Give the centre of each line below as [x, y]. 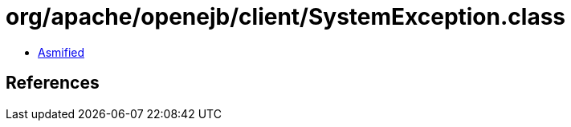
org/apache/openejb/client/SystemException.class [286, 17]
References [53, 83]
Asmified [61, 52]
